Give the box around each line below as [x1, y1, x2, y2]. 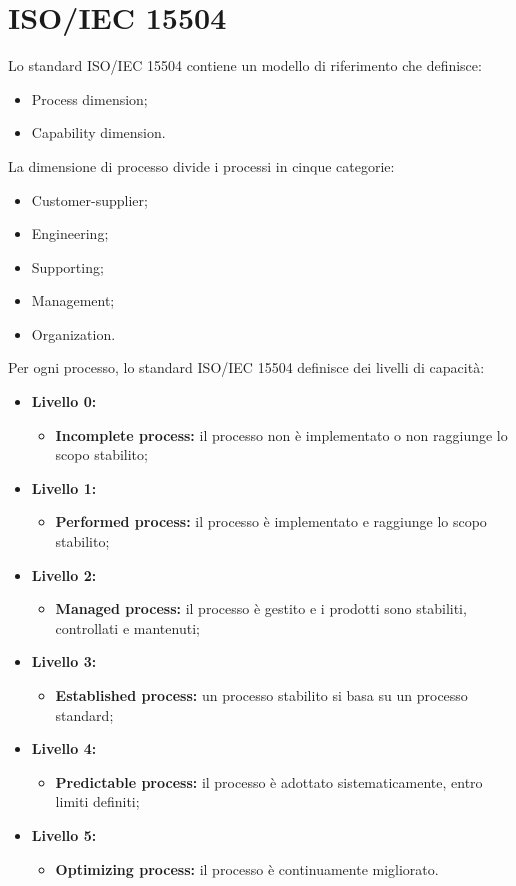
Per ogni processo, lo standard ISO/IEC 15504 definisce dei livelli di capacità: [8, 357, 485, 378]
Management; [31, 290, 115, 311]
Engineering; [31, 223, 109, 244]
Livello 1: [31, 477, 97, 498]
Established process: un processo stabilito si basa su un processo [55, 685, 468, 705]
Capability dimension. [31, 122, 166, 143]
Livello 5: [31, 824, 97, 845]
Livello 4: [31, 738, 97, 759]
